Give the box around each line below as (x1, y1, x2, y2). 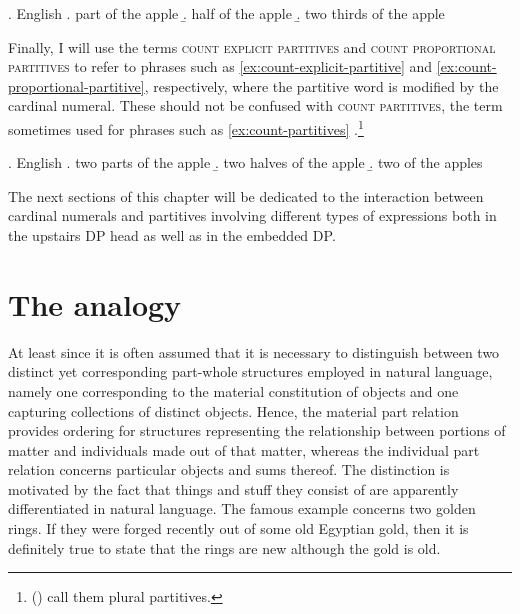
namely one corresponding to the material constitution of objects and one (8, 380, 459, 401)
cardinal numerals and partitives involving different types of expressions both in (8, 205, 497, 226)
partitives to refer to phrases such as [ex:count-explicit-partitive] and (8, 56, 433, 77)
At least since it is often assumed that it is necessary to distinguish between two (8, 341, 500, 362)
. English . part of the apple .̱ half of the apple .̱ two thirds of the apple (8, 3, 445, 23)
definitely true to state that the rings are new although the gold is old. (8, 537, 441, 558)
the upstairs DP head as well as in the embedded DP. (8, 225, 336, 245)
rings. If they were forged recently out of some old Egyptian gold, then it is (8, 518, 469, 539)
